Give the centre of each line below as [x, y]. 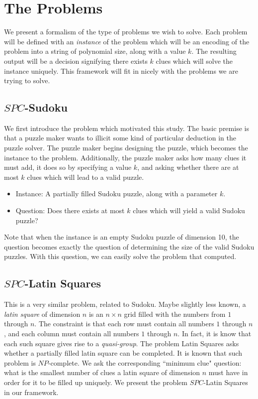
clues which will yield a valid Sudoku [189, 210]
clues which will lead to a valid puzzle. [86, 177]
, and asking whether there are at [188, 167]
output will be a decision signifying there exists [76, 61]
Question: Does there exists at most [70, 210]
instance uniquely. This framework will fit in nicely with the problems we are [121, 70]
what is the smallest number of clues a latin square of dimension [102, 372]
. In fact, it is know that [215, 333]
